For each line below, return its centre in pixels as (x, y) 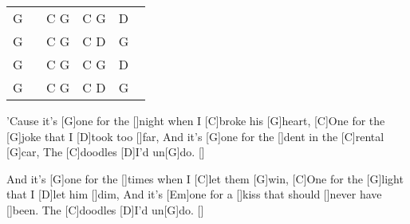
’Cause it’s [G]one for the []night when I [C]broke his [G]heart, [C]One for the (196, 120)
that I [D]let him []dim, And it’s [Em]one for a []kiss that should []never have (194, 194)
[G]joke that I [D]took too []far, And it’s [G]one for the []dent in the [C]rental (195, 136)
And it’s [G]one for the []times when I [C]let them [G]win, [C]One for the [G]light (205, 178)
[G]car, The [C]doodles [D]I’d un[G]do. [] (106, 152)
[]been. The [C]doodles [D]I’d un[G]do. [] (105, 209)
